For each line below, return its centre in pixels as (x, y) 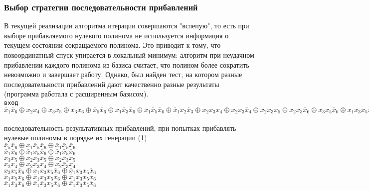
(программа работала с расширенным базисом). (76, 94)
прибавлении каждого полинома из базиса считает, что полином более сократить (127, 64)
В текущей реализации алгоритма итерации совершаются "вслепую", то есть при (127, 26)
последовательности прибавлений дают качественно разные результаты (112, 84)
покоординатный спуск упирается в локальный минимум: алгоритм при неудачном (129, 55)
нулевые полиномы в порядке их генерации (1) (76, 138)
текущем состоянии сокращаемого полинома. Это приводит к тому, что (112, 45)
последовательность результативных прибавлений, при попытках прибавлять (120, 128)
